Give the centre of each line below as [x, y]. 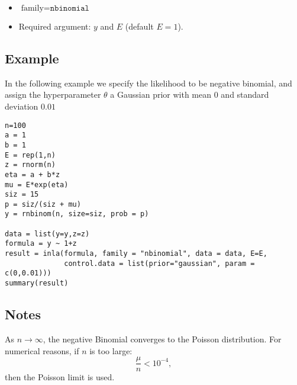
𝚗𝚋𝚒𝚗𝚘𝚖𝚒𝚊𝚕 [70, 8]
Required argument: [55, 26]
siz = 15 [22, 195]
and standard [245, 94]
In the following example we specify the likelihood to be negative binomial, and [148, 83]
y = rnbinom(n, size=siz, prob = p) [77, 214]
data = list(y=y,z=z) [47, 234]
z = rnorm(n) [30, 165]
